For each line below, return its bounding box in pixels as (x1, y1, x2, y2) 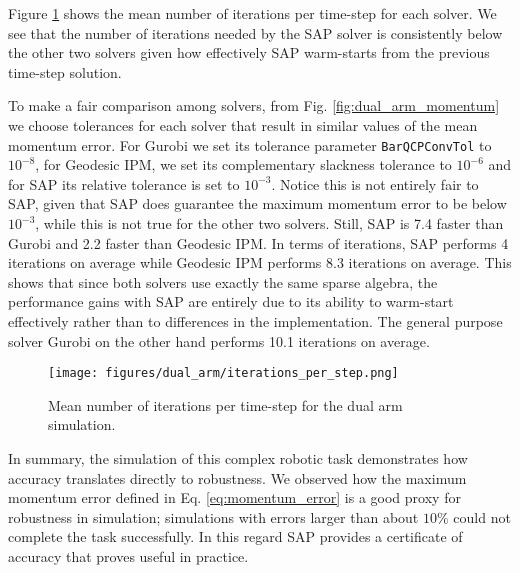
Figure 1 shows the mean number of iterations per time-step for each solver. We (8, 3, 497, 23)
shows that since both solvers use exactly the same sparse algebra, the (8, 271, 438, 292)
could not (453, 506, 511, 527)
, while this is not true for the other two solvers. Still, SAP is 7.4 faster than (35, 213, 504, 233)
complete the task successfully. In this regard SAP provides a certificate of (8, 526, 463, 547)
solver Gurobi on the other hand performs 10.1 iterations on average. (8, 330, 430, 351)
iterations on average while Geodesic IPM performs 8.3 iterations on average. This (8, 252, 512, 273)
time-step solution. (8, 61, 122, 82)
